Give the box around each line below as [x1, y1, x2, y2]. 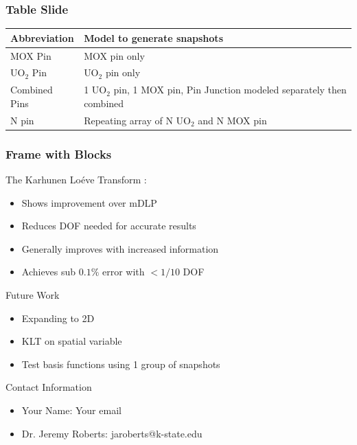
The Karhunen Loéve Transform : [5, 172, 147, 186]
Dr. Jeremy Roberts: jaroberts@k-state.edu [21, 426, 203, 440]
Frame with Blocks [5, 145, 112, 162]
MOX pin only [84, 48, 145, 62]
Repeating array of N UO [84, 113, 191, 127]
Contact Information [5, 380, 92, 394]
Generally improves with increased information [21, 241, 219, 255]
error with [102, 264, 145, 279]
